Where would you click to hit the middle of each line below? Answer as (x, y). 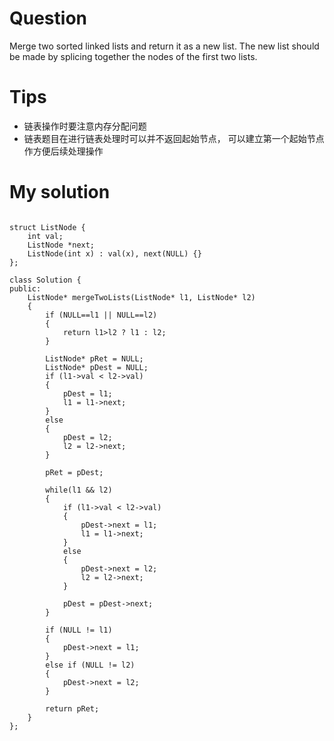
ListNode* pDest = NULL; (97, 367)
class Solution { (45, 280)
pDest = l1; (87, 393)
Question (48, 18)
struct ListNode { (47, 227)
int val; (45, 236)
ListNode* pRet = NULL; (94, 358)
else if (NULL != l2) (90, 665)
